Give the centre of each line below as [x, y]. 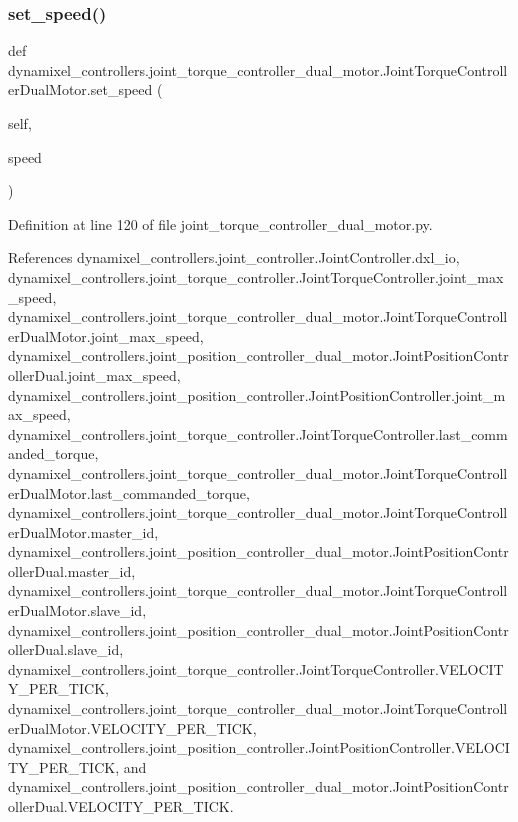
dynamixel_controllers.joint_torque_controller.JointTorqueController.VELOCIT [256, 668]
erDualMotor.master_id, [83, 531]
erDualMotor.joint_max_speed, [106, 335]
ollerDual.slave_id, [66, 649]
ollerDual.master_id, [72, 570]
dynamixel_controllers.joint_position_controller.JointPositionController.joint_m [257, 394]
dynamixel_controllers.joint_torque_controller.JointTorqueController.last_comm [258, 433]
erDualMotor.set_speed [80, 89]
